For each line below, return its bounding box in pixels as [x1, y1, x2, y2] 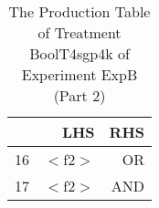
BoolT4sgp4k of [29, 43, 130, 64]
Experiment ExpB [21, 64, 138, 85]
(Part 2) [53, 85, 106, 106]
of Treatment [37, 22, 122, 43]
